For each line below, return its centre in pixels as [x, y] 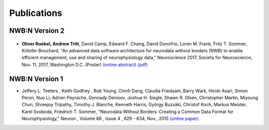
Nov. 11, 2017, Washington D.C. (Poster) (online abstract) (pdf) [85, 64]
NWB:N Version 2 [37, 31]
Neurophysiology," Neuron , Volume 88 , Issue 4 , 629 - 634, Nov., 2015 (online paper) [110, 119]
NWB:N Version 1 [36, 79]
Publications [36, 13]
